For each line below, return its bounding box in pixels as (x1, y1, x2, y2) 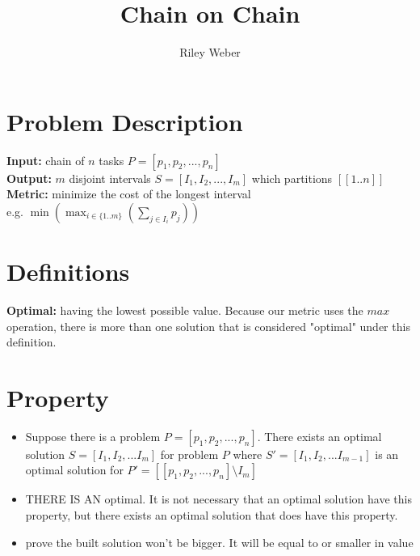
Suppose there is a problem (25, 427, 161, 444)
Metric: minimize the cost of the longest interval (6, 185, 251, 202)
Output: (6, 169, 52, 186)
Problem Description (6, 104, 243, 138)
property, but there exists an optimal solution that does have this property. (25, 507, 398, 524)
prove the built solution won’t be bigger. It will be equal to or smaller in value (25, 533, 414, 550)
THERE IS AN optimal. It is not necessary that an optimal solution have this (25, 490, 412, 507)
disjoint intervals (69, 169, 151, 186)
